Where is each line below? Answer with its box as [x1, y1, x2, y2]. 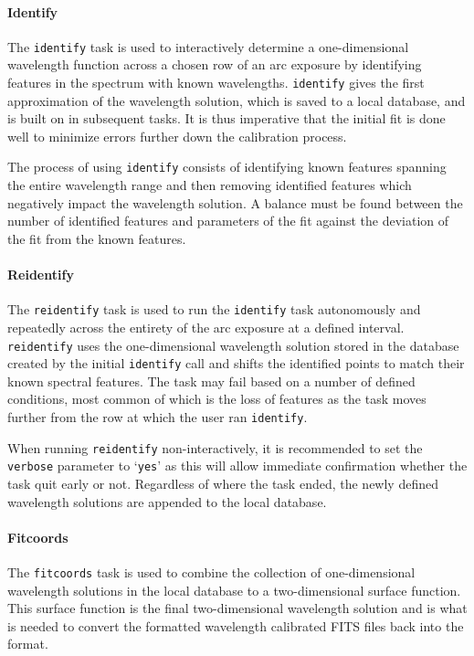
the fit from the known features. [7, 228, 186, 248]
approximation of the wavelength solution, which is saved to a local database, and [7, 90, 466, 110]
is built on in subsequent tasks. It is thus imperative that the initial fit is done [7, 109, 446, 128]
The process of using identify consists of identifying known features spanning [7, 157, 447, 176]
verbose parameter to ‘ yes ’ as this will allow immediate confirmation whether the [7, 456, 468, 475]
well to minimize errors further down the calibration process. [7, 126, 347, 145]
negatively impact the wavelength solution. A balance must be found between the [7, 193, 463, 212]
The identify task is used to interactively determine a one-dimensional [7, 37, 409, 56]
